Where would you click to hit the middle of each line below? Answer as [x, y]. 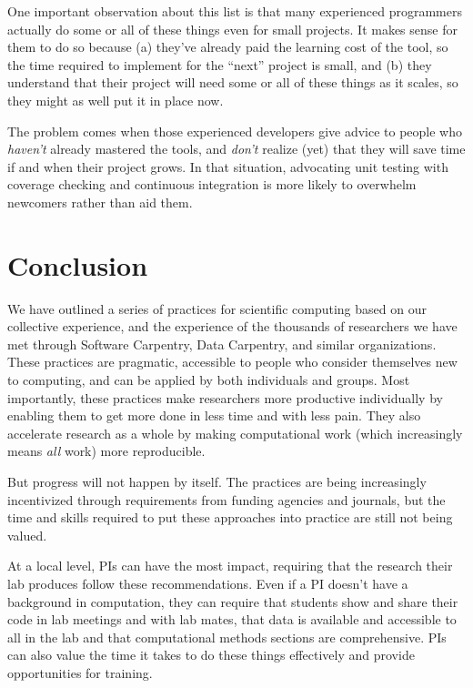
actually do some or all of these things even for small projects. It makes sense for [232, 29]
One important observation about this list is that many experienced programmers [235, 11]
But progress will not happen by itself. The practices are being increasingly [217, 481]
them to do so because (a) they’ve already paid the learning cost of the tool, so [228, 47]
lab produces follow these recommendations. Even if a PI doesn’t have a [208, 583]
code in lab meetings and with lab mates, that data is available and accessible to [232, 619]
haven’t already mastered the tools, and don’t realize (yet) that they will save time [236, 149]
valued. [27, 535]
